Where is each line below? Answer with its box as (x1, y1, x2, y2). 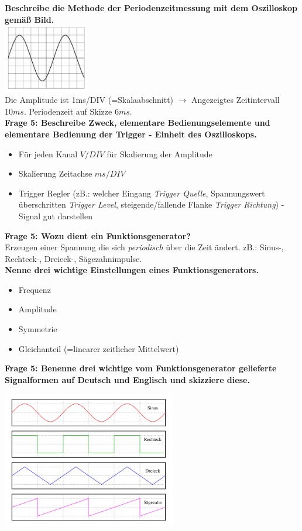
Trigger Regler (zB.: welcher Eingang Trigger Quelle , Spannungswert (18, 187, 265, 199)
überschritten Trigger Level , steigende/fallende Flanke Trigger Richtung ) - (18, 198, 284, 211)
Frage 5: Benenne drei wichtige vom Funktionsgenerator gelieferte (5, 362, 277, 374)
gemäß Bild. (5, 13, 54, 25)
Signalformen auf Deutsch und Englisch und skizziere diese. (5, 373, 250, 385)
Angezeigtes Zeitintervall (191, 94, 280, 106)
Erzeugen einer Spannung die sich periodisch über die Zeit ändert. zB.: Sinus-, (5, 241, 284, 253)
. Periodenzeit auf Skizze (23, 105, 112, 117)
